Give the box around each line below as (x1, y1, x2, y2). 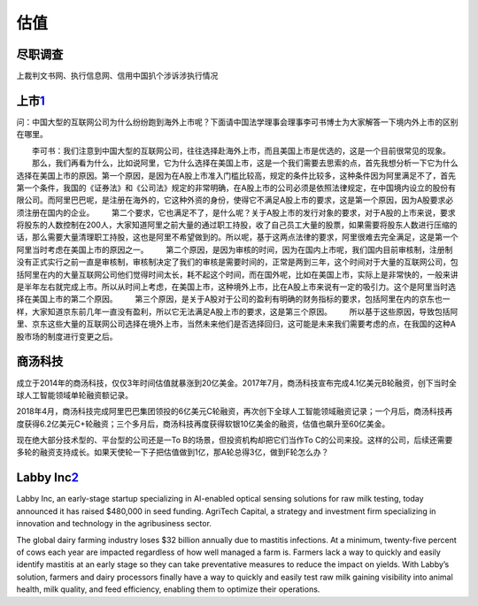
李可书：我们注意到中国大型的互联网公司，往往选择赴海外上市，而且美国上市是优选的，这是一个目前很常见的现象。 (31, 145, 451, 156)
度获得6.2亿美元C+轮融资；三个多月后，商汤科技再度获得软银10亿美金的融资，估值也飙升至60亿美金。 (16, 418, 390, 429)
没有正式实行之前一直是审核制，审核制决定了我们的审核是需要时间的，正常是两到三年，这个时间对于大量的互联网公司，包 (16, 257, 459, 267)
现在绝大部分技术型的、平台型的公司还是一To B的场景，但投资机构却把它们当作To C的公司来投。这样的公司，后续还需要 (16, 434, 453, 446)
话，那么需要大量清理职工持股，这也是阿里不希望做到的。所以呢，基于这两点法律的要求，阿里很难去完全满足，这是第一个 (16, 232, 459, 242)
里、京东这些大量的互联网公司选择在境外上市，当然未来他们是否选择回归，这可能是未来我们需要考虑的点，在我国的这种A (16, 318, 456, 329)
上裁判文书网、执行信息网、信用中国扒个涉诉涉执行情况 (16, 71, 219, 81)
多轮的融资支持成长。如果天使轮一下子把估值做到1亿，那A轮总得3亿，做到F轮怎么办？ (16, 447, 329, 457)
